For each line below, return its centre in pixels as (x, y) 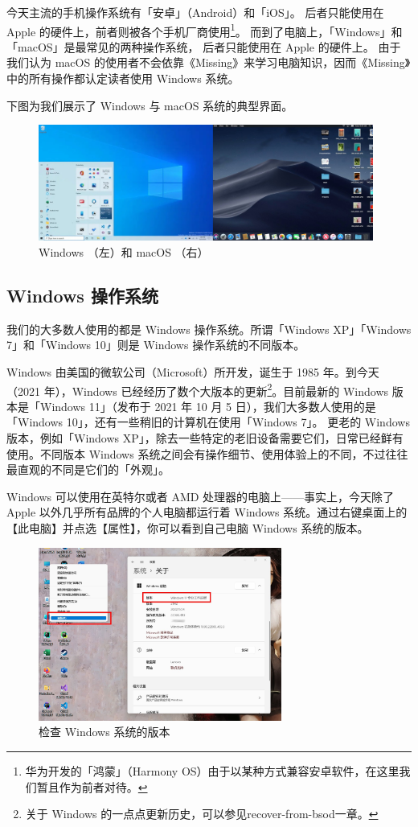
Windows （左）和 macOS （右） (124, 251)
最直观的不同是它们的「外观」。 (88, 469)
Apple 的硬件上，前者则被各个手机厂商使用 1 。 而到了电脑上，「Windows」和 (205, 30)
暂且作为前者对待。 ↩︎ (92, 786)
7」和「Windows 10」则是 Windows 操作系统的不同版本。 (156, 345)
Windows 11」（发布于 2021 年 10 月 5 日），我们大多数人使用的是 (208, 406)
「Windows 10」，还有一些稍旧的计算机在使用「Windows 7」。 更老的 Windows (208, 422)
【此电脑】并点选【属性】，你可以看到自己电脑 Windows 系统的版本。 (188, 527)
